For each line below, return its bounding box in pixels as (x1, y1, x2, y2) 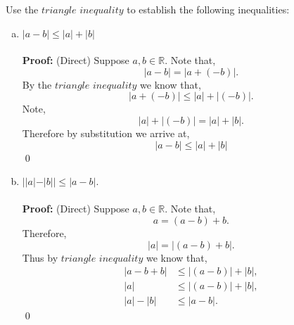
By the (22, 77, 52, 91)
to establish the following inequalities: (127, 2, 290, 16)
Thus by (22, 250, 58, 265)
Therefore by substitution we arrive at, (22, 125, 190, 140)
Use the (6, 2, 39, 16)
